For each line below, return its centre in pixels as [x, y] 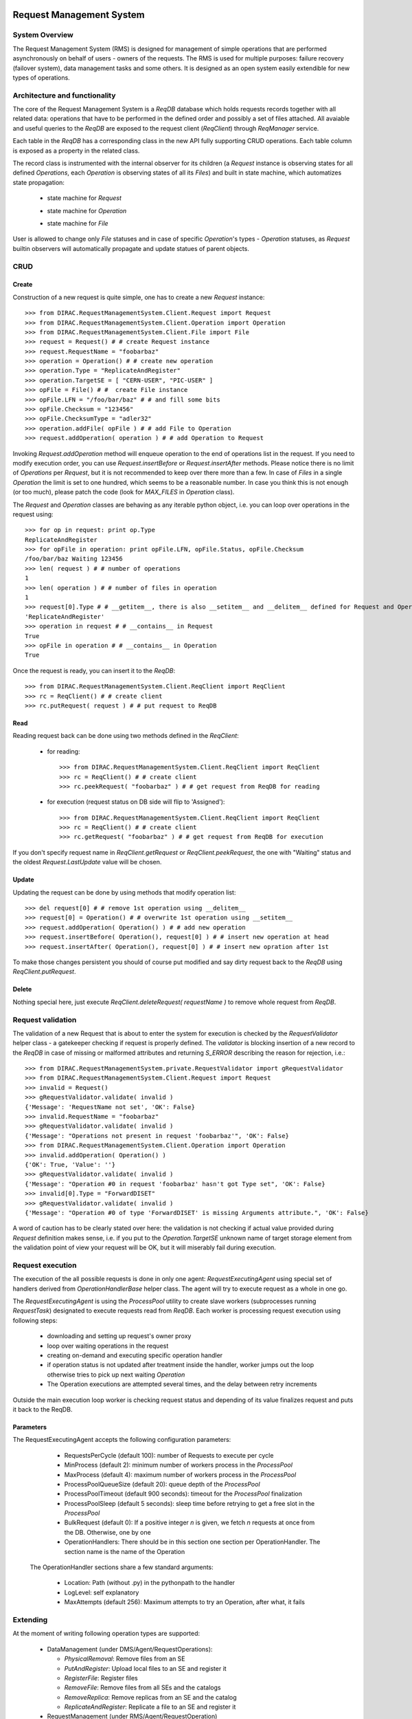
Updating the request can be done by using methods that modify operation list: [124, 892]
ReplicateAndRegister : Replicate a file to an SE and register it [150, 1707]
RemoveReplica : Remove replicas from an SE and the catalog [150, 1697]
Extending [30, 1619]
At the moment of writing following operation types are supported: [106, 1634]
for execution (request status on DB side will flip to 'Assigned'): [136, 802]
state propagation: [39, 182]
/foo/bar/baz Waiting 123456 [74, 559]
